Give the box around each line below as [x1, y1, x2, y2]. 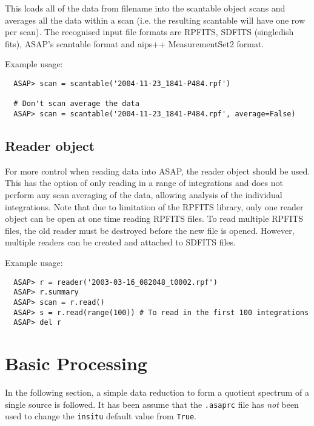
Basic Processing [5, 351, 147, 376]
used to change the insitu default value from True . [5, 410, 196, 422]
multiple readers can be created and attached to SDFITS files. [5, 236, 236, 248]
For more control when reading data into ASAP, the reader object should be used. [5, 164, 310, 177]
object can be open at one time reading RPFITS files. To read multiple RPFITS [5, 212, 304, 225]
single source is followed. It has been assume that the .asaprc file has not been [5, 398, 299, 410]
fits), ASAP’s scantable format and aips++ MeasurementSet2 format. [5, 37, 264, 50]
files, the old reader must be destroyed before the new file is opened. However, [5, 224, 295, 236]
